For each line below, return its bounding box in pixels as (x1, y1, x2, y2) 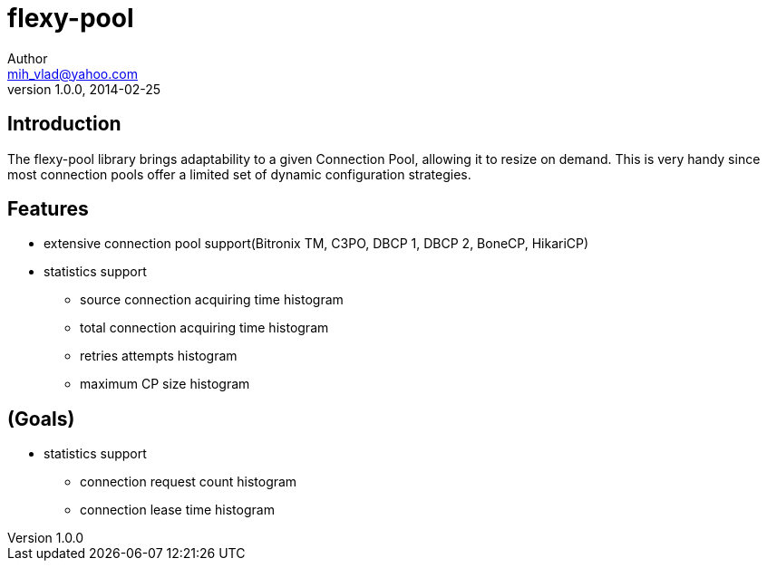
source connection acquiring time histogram (80, 292, 344, 308)
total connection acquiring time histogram (80, 320, 329, 336)
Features (7, 197, 89, 221)
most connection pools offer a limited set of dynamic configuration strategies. (7, 166, 471, 182)
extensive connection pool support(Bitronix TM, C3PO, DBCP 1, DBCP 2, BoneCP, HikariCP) (44, 236, 589, 252)
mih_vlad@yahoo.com (7, 65, 138, 82)
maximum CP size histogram (80, 376, 250, 392)
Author (7, 50, 48, 66)
